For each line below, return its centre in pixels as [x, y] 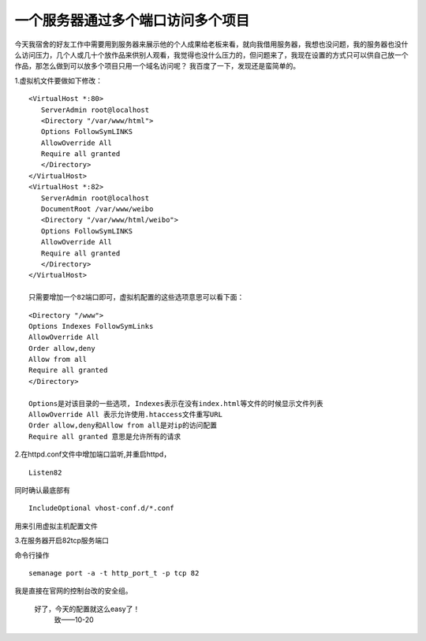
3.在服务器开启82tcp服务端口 [62, 541]
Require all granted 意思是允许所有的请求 [105, 436]
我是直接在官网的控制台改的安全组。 [73, 591]
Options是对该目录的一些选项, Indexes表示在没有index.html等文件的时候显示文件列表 [176, 403]
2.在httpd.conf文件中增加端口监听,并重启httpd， [93, 454]
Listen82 [45, 472]
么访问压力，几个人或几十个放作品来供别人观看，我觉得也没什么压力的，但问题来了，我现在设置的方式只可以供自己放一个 [211, 54]
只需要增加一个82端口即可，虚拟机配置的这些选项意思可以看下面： [136, 297]
